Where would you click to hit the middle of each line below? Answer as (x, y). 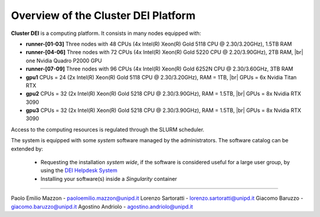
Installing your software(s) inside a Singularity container (109, 178)
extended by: (27, 149)
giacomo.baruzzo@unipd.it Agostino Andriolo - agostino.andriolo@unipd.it (102, 206)
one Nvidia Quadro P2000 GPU (64, 60)
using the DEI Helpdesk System (79, 170)
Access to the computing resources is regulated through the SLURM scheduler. (108, 129)
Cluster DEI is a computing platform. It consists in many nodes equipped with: (106, 33)
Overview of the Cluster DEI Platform (103, 15)
